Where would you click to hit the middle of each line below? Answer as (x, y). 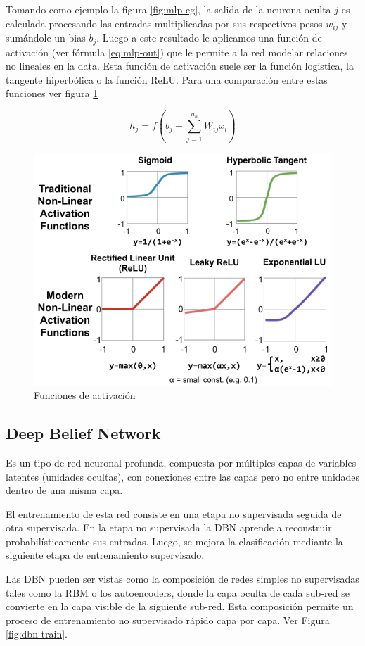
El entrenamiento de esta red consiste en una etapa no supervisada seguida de (174, 513)
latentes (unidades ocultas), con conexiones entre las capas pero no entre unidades (183, 476)
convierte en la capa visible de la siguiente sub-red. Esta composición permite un (180, 606)
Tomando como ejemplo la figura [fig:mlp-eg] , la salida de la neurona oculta (168, 9)
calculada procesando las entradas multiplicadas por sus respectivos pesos (164, 23)
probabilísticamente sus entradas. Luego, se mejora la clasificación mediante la (174, 541)
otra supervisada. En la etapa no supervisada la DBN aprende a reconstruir (169, 527)
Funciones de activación (85, 395)
